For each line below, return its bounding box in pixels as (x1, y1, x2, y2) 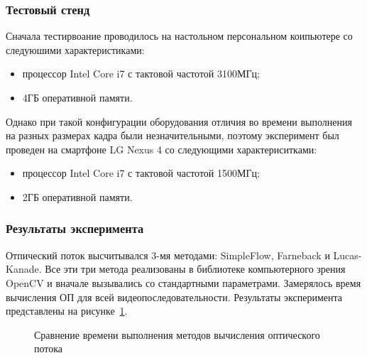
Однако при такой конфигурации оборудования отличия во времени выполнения (6, 114, 352, 129)
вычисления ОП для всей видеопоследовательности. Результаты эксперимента (6, 289, 342, 304)
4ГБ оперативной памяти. (22, 90, 133, 104)
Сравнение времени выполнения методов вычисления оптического (34, 327, 320, 342)
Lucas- (333, 247, 362, 262)
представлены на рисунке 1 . (6, 303, 128, 318)
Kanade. (6, 261, 42, 276)
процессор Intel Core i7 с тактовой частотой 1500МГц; (22, 166, 260, 180)
